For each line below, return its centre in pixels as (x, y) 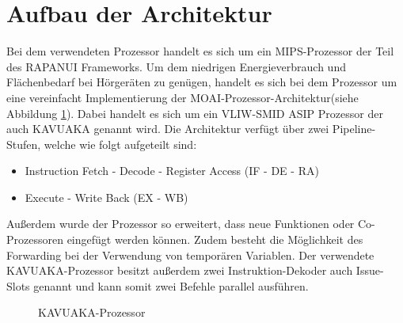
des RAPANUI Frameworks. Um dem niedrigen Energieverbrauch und (176, 66)
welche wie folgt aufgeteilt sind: (120, 144)
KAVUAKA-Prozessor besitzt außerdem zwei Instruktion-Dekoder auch (180, 270)
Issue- (370, 270)
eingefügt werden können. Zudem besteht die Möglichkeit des (215, 239)
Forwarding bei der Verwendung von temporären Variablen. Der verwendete (190, 255)
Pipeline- (354, 129)
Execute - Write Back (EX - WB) (106, 197)
